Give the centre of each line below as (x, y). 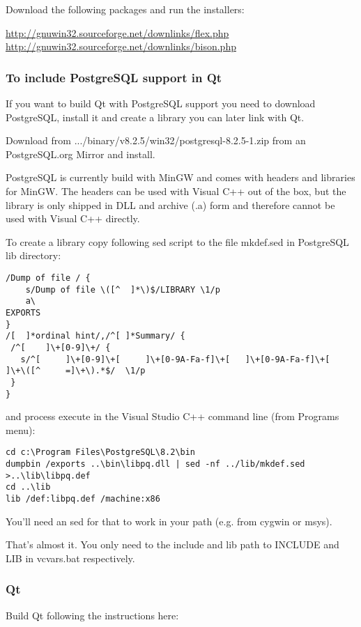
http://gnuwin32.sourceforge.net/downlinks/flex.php (117, 32)
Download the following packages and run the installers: (125, 9)
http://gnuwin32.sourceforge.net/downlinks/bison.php (121, 46)
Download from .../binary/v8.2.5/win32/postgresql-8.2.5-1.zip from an (156, 140)
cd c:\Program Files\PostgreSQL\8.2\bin (101, 452)
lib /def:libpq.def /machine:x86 (83, 498)
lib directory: (33, 255)
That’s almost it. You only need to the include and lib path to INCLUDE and (172, 544)
